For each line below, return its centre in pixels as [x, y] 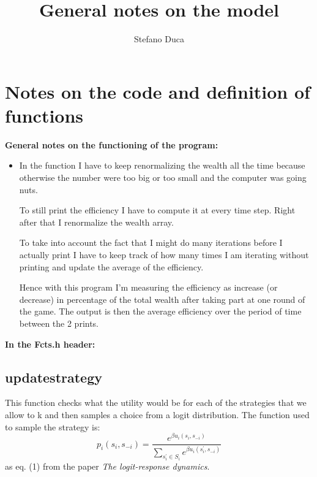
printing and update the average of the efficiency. [111, 266]
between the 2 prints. [59, 323]
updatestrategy [54, 377]
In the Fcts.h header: [50, 344]
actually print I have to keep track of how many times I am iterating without [164, 254]
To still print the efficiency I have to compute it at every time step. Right [157, 210]
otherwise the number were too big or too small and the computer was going [163, 177]
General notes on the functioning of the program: [112, 144]
